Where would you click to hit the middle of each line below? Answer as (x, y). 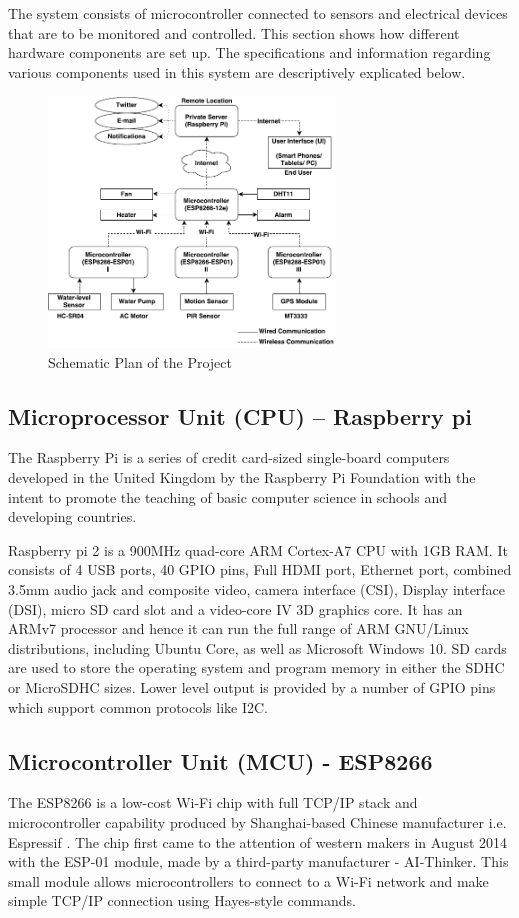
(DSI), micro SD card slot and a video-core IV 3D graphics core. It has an (235, 608)
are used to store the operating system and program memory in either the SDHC (256, 667)
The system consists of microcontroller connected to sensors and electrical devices (258, 13)
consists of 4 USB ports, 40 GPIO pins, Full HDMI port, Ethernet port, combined (260, 569)
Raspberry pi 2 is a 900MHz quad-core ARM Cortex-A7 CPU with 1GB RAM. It (258, 549)
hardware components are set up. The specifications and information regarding (249, 52)
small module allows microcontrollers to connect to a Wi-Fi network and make (248, 880)
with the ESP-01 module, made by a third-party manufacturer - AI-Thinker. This (258, 861)
